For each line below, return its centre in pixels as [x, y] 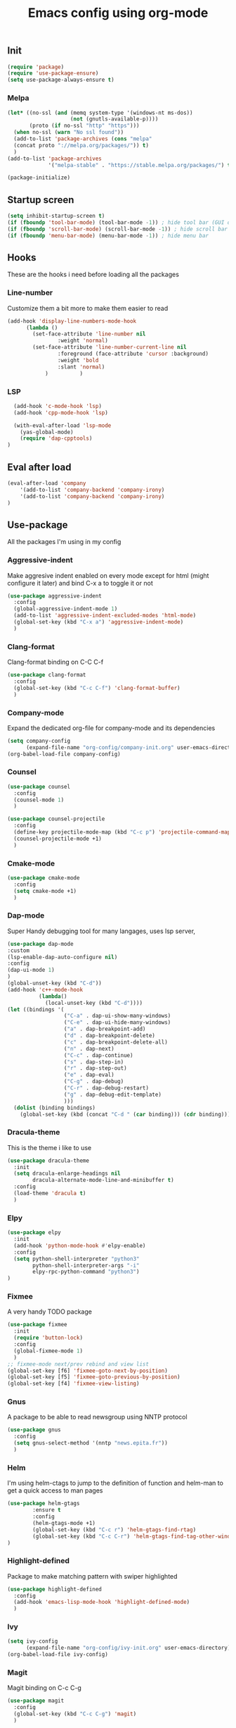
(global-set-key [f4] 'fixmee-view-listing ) [73, 1384]
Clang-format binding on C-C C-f [55, 662]
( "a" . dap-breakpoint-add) [105, 1029]
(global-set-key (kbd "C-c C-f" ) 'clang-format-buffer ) [97, 688]
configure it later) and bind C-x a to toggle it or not [80, 583]
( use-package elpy [34, 1233]
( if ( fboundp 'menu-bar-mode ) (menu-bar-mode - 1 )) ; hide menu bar [108, 235]
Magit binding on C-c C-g [45, 1688]
